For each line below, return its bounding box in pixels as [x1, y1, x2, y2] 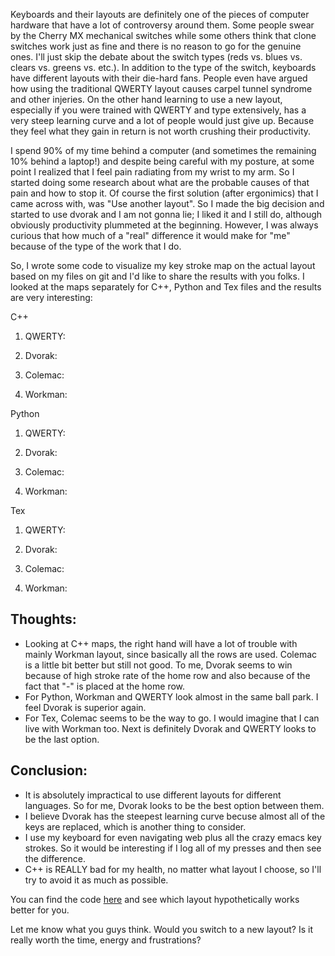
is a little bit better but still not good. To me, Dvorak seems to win [24, 659, 293, 671]
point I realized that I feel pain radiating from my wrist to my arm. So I [10, 166, 295, 178]
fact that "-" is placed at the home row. [24, 680, 186, 692]
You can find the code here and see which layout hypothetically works [10, 893, 300, 905]
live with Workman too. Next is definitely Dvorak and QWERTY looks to [24, 722, 317, 734]
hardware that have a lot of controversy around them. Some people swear [10, 19, 315, 31]
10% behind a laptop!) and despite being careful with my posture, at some [10, 155, 315, 167]
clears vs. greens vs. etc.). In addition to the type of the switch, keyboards [10, 62, 317, 73]
